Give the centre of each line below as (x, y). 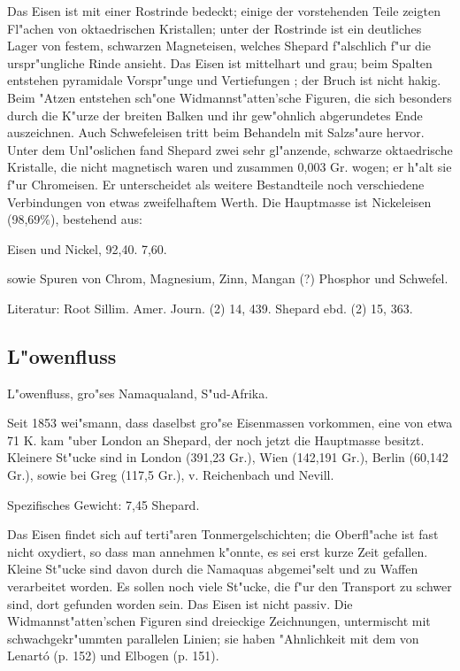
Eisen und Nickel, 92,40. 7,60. (87, 248)
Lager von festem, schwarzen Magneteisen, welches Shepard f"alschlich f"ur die (219, 46)
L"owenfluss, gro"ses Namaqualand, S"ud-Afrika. (138, 393)
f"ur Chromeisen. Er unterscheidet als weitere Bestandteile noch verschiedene (216, 184)
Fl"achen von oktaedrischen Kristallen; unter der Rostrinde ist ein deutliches (215, 28)
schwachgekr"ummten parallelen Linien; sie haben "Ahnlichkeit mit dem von (213, 638)
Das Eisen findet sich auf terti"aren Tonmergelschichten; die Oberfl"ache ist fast (223, 534)
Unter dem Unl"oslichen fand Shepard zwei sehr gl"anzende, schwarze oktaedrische (230, 149)
